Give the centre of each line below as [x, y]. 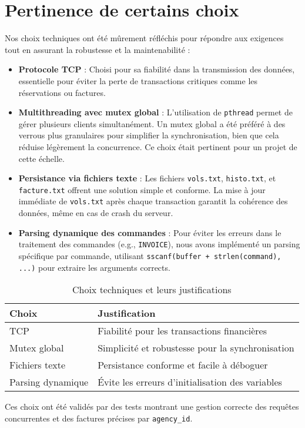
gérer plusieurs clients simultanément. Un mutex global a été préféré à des [152, 123]
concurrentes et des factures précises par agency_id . [99, 418]
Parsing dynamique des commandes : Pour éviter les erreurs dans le [150, 232]
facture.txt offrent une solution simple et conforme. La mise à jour [142, 189]
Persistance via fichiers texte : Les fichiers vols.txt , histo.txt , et [147, 178]
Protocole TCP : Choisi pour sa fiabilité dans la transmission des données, [157, 69]
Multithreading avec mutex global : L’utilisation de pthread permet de [155, 112]
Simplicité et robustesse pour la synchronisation [196, 348]
